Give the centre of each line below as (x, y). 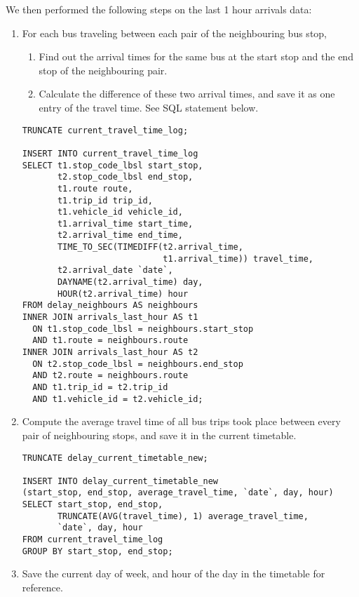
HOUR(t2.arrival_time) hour (123, 294)
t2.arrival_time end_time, (120, 235)
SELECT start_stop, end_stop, (93, 505)
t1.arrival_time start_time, (125, 223)
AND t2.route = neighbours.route (110, 376)
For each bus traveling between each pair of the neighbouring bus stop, (175, 33)
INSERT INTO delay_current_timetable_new (120, 481)
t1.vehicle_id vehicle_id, (120, 212)
